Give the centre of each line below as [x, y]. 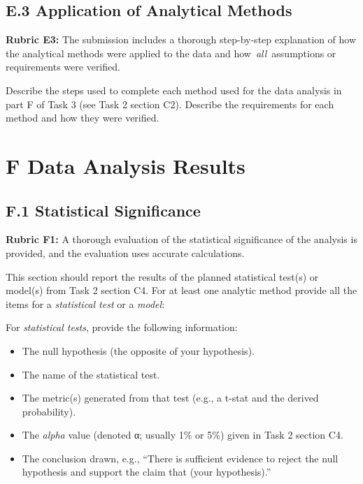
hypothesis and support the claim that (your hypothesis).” [147, 472]
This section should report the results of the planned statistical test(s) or [162, 276]
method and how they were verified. [83, 118]
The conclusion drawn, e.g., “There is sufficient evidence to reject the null [180, 458]
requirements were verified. [63, 67]
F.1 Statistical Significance [103, 210]
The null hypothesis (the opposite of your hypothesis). [138, 350]
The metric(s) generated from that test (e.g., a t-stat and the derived [170, 398]
